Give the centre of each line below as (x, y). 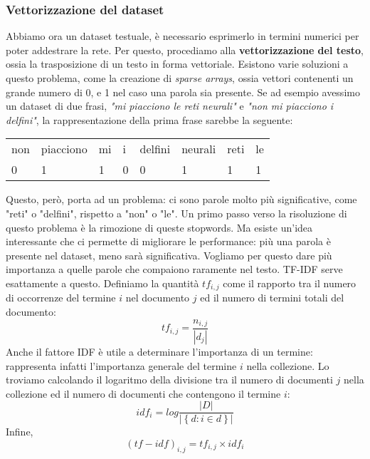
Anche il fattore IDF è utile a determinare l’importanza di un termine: (159, 351)
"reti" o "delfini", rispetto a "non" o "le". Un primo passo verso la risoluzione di (176, 213)
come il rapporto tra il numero (290, 283)
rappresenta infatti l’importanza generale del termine (121, 365)
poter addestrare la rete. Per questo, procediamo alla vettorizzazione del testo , (185, 50)
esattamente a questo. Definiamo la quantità (102, 283)
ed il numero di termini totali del (272, 298)
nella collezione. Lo (288, 365)
